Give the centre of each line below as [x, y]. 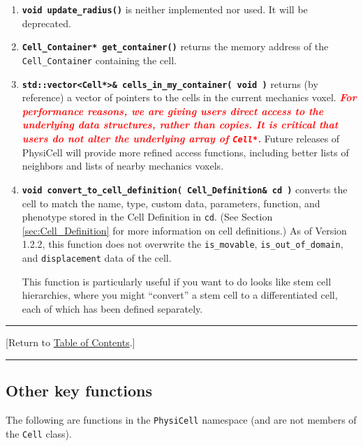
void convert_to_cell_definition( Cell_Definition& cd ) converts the [185, 189]
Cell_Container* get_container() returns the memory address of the [175, 46]
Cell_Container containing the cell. [99, 60]
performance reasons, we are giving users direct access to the [173, 111]
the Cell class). [39, 433]
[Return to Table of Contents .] [71, 342]
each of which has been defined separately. [112, 308]
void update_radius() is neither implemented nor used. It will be [165, 9]
